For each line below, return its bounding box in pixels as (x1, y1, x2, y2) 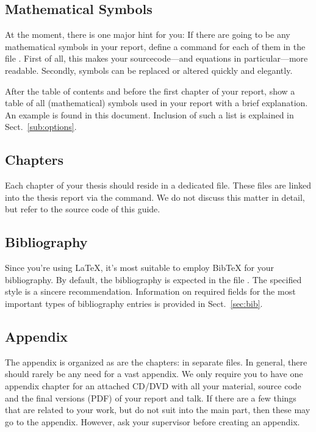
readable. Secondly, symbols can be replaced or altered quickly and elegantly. (5, 63, 293, 76)
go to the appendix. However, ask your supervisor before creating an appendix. (5, 415, 300, 428)
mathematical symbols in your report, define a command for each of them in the (5, 40, 306, 52)
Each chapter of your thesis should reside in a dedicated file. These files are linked (5, 179, 312, 192)
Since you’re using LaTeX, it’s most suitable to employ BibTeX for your (5, 261, 275, 274)
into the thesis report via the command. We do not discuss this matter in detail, (5, 190, 305, 203)
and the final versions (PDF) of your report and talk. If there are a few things (5, 391, 296, 404)
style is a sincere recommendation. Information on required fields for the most (5, 285, 296, 298)
